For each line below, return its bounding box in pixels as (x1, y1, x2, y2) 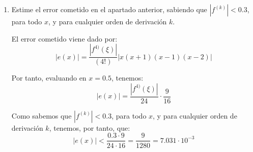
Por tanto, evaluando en (11, 72, 87, 83)
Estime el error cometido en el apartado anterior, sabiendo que (11, 4, 207, 14)
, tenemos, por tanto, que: (49, 122, 130, 133)
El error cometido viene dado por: (11, 33, 118, 44)
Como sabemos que (11, 110, 72, 121)
